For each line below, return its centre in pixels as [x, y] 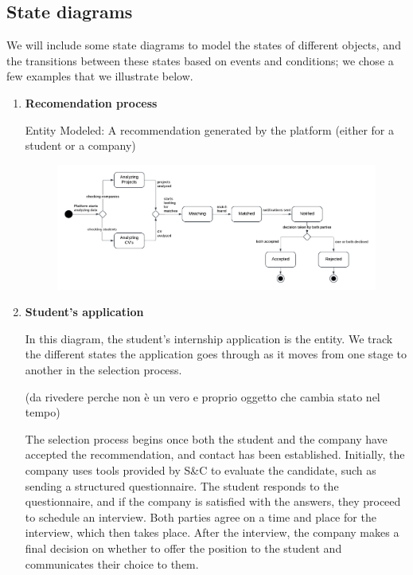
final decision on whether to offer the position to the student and [183, 548]
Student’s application [84, 312]
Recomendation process [91, 102]
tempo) [43, 412]
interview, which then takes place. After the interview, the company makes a [212, 532]
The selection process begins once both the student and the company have [206, 438]
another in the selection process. [103, 370]
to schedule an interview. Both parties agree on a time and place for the [201, 516]
